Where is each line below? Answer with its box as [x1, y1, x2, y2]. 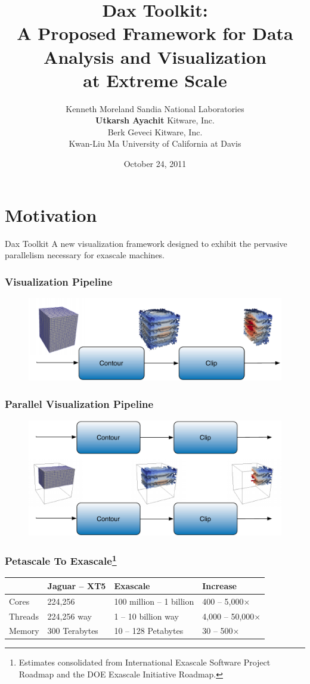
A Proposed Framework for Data [17, 21, 293, 45]
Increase [202, 579, 237, 592]
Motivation [5, 202, 97, 227]
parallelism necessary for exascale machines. [5, 249, 165, 261]
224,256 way [47, 609, 92, 622]
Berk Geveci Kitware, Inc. [107, 125, 203, 138]
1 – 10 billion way [114, 609, 179, 622]
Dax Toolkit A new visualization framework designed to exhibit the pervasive [5, 237, 287, 249]
